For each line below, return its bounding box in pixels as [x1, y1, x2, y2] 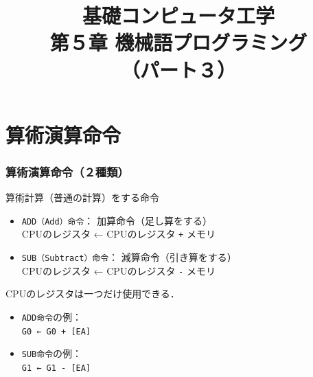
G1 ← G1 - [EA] [21, 363, 91, 373]
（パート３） [120, 55, 236, 83]
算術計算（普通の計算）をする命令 [5, 190, 159, 205]
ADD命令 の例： [21, 309, 82, 323]
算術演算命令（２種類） [5, 163, 129, 180]
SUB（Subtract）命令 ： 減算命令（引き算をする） [21, 250, 237, 264]
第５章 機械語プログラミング [49, 28, 308, 56]
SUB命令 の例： [21, 346, 82, 361]
